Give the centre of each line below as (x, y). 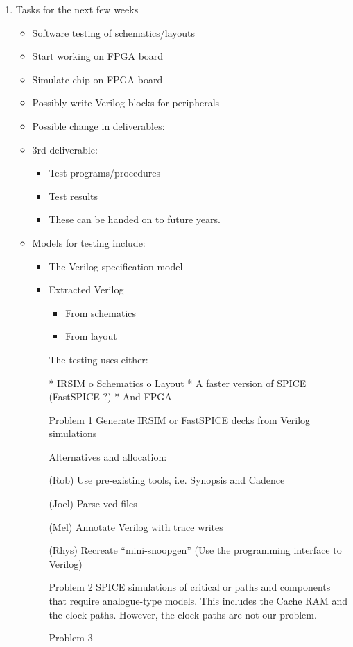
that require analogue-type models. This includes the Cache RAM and (198, 601)
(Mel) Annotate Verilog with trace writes (136, 526)
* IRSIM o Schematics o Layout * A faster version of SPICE (178, 383)
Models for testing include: (89, 242)
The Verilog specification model (116, 266)
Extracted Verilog (86, 289)
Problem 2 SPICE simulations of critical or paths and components (190, 587)
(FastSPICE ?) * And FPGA (110, 396)
